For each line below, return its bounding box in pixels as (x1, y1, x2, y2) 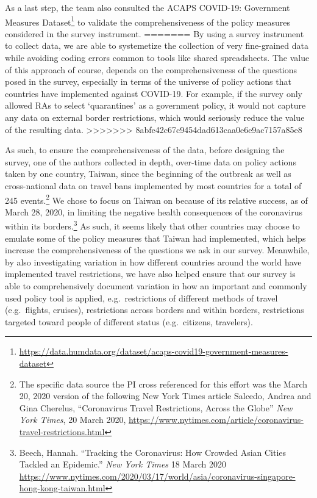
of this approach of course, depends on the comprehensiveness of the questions (5, 63, 297, 76)
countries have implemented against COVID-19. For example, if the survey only (5, 87, 302, 99)
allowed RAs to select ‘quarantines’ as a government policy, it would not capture (5, 99, 306, 112)
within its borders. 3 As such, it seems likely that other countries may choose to (5, 218, 300, 233)
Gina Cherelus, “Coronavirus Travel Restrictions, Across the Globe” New (19, 401, 293, 414)
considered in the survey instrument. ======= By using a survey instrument (5, 27, 304, 40)
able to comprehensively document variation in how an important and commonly (5, 280, 307, 292)
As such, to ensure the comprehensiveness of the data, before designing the (5, 143, 285, 156)
